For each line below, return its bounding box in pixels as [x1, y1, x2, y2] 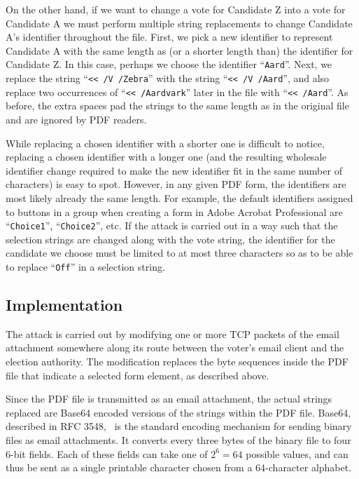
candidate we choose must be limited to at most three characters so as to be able [6, 245, 353, 260]
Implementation [6, 293, 123, 315]
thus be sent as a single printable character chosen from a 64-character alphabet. [6, 460, 352, 475]
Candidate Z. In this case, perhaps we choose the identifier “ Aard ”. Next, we [6, 57, 332, 72]
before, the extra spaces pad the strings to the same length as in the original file [6, 98, 349, 113]
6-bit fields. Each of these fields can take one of [6, 446, 208, 461]
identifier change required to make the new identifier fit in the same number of [6, 163, 342, 177]
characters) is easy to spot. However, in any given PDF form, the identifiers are [6, 177, 346, 191]
